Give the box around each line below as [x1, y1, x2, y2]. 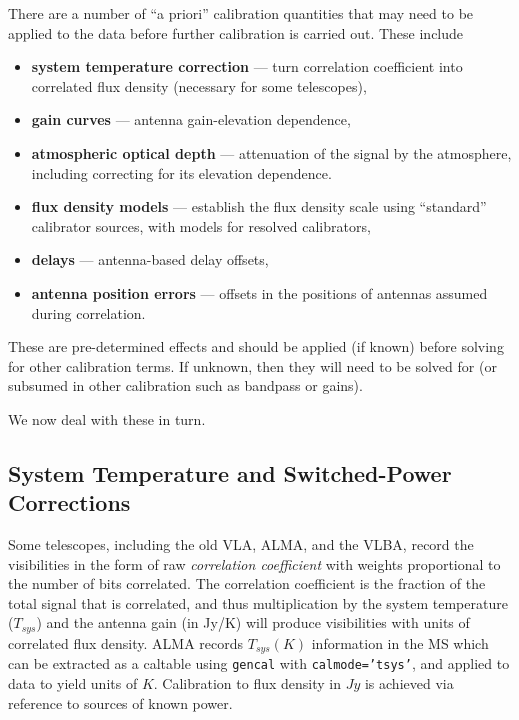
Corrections [8, 487, 131, 518]
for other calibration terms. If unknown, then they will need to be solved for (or [8, 355, 497, 376]
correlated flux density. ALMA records [8, 632, 244, 653]
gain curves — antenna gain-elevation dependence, [31, 109, 351, 130]
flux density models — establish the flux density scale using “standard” [31, 196, 487, 217]
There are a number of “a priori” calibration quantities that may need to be [8, 3, 474, 23]
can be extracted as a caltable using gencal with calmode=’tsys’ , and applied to [8, 653, 510, 674]
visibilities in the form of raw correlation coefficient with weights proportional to [8, 553, 501, 574]
